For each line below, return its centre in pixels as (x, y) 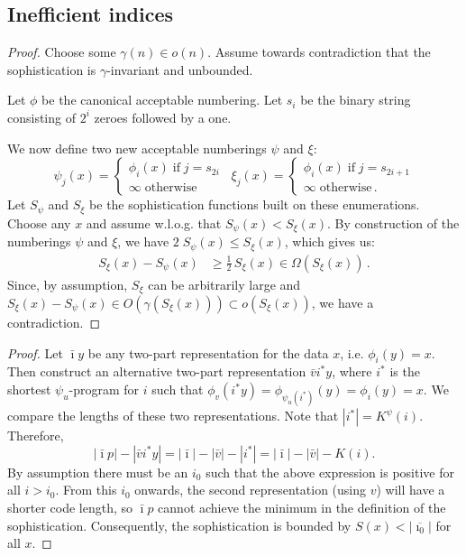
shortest (29, 389)
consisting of (41, 117)
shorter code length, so (70, 507)
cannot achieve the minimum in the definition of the (302, 507)
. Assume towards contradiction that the (319, 52)
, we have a (343, 303)
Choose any (39, 222)
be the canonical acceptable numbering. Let (162, 100)
